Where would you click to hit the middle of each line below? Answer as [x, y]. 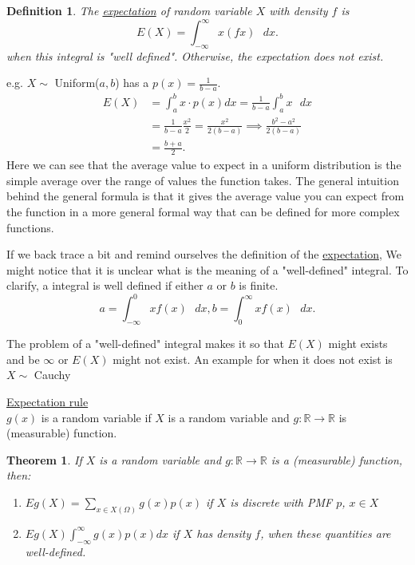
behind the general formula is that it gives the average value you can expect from [206, 196]
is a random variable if [96, 417]
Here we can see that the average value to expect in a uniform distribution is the [204, 165]
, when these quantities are [326, 533]
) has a [132, 83]
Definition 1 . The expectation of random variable [129, 10]
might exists [358, 344]
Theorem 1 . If [44, 459]
